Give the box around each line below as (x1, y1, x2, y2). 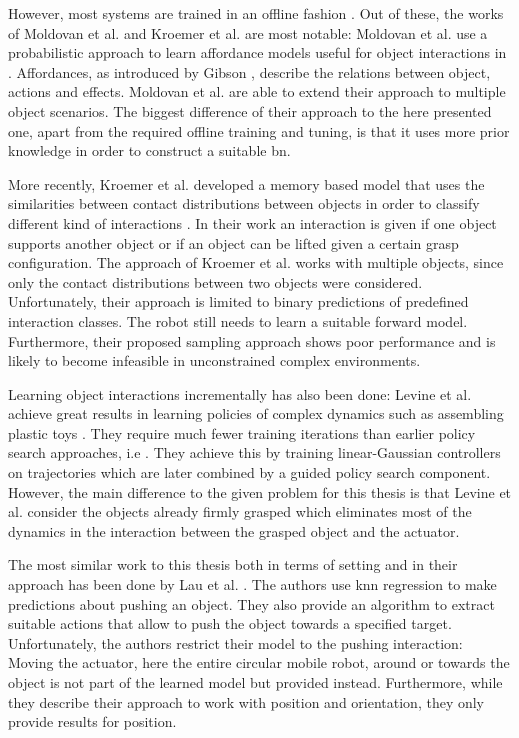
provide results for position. (8, 711, 177, 732)
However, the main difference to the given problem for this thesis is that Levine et (8, 481, 512, 502)
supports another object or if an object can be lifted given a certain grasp (8, 232, 459, 253)
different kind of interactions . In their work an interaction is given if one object (8, 212, 497, 233)
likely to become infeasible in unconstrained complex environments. (8, 350, 421, 371)
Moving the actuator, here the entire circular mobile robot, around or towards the (8, 652, 510, 673)
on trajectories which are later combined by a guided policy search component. (8, 462, 491, 483)
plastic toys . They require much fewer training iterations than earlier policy (8, 422, 476, 443)
